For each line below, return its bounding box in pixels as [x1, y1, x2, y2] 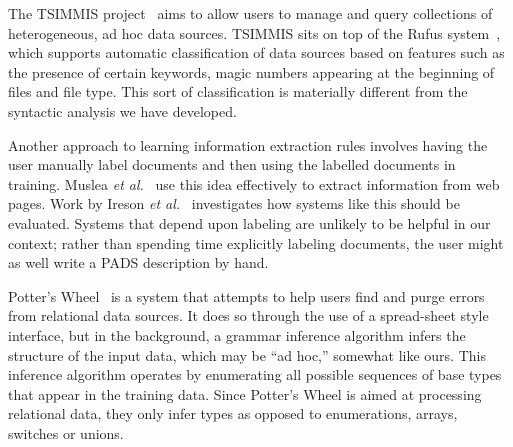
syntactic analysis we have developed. [8, 100, 237, 121]
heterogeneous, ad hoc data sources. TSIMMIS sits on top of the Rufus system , [8, 22, 501, 43]
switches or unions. [8, 422, 124, 443]
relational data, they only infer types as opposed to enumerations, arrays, [8, 403, 458, 424]
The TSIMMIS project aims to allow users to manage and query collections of [8, 3, 493, 23]
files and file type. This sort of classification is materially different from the [8, 81, 468, 102]
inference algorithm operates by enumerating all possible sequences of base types [8, 364, 502, 385]
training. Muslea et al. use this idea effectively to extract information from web [8, 173, 500, 194]
